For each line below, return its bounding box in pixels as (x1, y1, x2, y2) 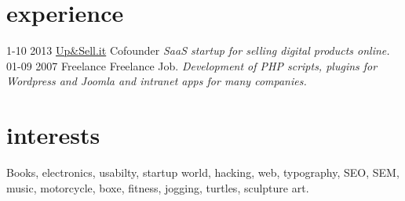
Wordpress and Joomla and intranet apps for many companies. (6, 73, 307, 89)
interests (6, 119, 100, 151)
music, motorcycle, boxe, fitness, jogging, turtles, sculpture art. (6, 179, 309, 196)
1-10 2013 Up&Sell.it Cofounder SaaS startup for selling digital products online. (6, 42, 390, 59)
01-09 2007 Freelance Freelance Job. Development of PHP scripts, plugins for (6, 57, 378, 74)
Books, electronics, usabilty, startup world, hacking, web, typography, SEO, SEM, (6, 164, 400, 181)
